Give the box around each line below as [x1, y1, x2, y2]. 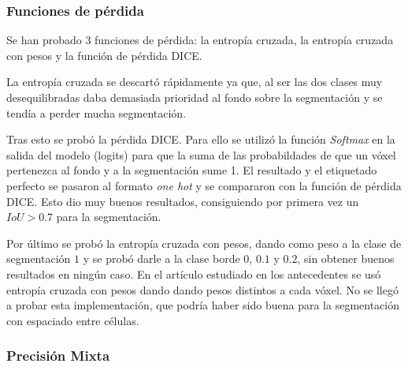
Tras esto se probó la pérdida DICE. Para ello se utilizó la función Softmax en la [6, 131, 395, 148]
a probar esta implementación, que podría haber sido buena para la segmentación [6, 297, 399, 313]
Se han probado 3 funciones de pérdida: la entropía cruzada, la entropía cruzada [6, 32, 394, 48]
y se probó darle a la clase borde [83, 250, 240, 267]
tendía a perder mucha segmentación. [6, 104, 187, 121]
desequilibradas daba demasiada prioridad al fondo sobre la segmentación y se [6, 89, 383, 105]
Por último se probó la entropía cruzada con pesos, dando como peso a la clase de [6, 234, 402, 251]
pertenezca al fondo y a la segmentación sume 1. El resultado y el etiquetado [6, 162, 377, 178]
